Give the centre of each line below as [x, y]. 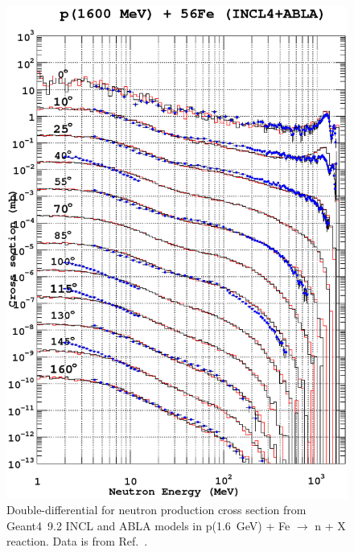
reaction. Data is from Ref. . [77, 541]
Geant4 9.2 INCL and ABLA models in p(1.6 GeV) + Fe [148, 525]
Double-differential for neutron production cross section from [156, 510]
